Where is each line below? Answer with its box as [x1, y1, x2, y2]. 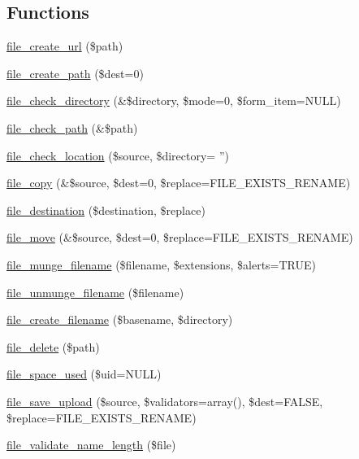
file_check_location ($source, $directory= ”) [6, 146, 229, 164]
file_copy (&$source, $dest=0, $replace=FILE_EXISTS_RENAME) [6, 174, 351, 191]
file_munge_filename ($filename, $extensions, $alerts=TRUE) [6, 256, 316, 273]
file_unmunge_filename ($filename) [6, 283, 184, 300]
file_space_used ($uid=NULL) [6, 365, 162, 382]
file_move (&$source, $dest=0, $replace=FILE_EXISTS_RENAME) [6, 229, 353, 246]
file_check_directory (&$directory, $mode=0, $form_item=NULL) [6, 92, 341, 109]
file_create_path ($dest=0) [6, 64, 144, 81]
